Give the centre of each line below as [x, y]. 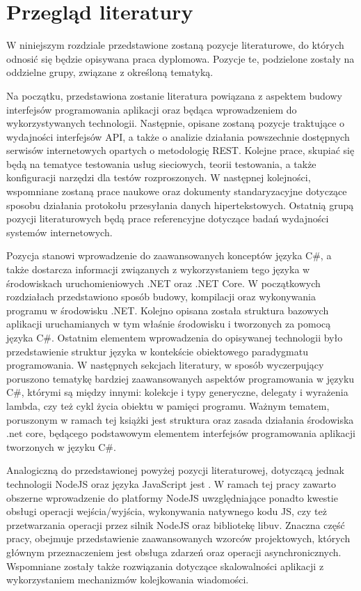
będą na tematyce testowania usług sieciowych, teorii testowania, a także [161, 163]
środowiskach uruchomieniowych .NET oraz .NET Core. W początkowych [163, 283]
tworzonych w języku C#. [61, 446]
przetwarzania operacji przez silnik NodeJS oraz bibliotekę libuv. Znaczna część [176, 524]
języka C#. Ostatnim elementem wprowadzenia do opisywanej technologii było [175, 337]
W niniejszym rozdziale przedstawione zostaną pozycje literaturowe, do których [175, 45]
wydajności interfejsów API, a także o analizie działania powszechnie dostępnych [178, 136]
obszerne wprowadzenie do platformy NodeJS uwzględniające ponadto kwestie [172, 497]
